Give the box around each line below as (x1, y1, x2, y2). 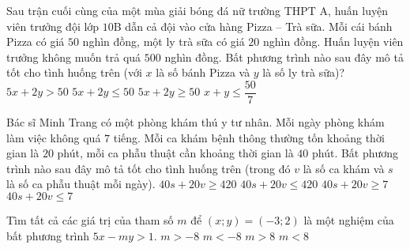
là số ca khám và (303, 160, 385, 176)
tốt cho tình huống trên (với (6, 64, 142, 81)
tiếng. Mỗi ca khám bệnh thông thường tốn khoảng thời (113, 129, 385, 145)
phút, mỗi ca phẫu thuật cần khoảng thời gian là (57, 145, 294, 161)
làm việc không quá (6, 129, 101, 145)
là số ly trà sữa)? (262, 64, 344, 81)
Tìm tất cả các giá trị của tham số (6, 212, 174, 228)
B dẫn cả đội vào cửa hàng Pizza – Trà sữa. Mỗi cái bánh (113, 17, 393, 34)
